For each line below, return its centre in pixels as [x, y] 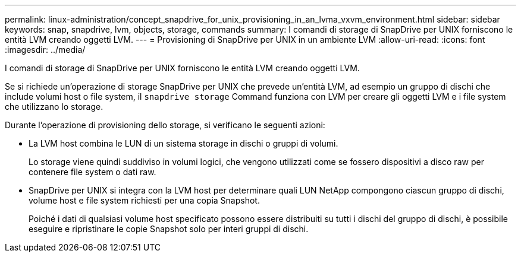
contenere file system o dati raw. [92, 172]
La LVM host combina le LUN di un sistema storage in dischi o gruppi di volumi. [183, 143]
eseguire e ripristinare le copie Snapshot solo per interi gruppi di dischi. [169, 229]
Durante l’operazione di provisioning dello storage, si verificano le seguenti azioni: [165, 125]
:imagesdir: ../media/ [45, 50]
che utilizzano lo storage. [54, 107]
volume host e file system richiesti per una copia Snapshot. [144, 200]
